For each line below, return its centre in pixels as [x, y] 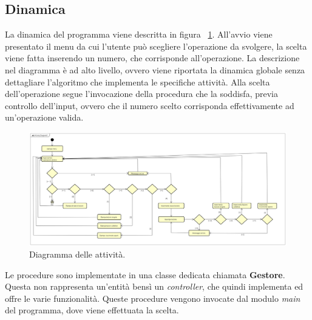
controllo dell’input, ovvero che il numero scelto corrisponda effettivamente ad [150, 105]
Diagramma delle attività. [77, 254]
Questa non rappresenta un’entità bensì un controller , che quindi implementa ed [154, 286]
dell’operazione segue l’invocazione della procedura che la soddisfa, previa [141, 94]
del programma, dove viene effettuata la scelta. [92, 310]
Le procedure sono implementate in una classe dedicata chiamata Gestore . [145, 274]
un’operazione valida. [44, 117]
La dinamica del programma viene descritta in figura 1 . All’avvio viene [139, 34]
